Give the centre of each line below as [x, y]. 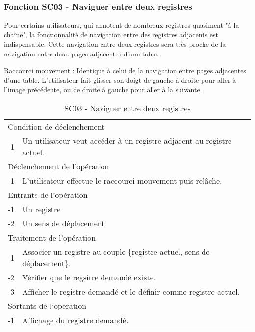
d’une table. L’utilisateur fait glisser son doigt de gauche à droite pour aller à [120, 80]
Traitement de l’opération [52, 238]
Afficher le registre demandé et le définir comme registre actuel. [131, 292]
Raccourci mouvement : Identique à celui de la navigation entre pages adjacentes [125, 70]
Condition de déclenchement [56, 127]
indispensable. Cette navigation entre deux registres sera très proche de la [115, 44]
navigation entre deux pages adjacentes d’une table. [81, 54]
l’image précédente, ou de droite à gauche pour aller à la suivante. [103, 89]
